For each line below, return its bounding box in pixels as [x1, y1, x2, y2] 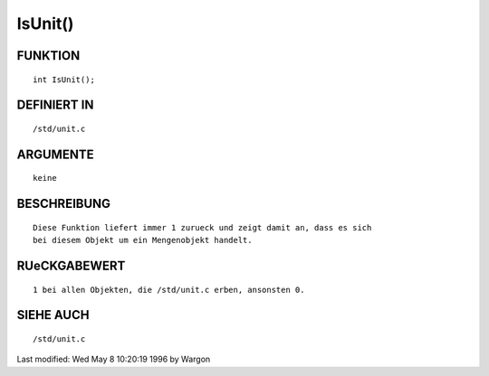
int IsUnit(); [33, 74, 95, 85]
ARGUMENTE [16, 146, 94, 162]
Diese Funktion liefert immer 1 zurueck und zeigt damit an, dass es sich [33, 222, 372, 232]
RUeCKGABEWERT [16, 258, 126, 273]
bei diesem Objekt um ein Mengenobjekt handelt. [33, 235, 253, 246]
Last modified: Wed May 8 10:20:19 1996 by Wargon [16, 353, 211, 365]
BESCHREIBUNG [16, 196, 111, 211]
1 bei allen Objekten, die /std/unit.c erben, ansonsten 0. [33, 285, 305, 295]
